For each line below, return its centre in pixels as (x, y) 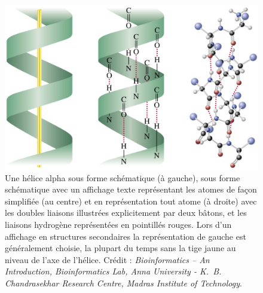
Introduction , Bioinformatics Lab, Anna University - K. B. (113, 271)
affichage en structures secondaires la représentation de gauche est (126, 236)
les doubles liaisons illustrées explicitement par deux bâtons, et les (126, 213)
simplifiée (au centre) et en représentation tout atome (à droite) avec (131, 201)
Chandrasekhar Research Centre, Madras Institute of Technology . (123, 283)
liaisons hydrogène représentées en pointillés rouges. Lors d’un (118, 224)
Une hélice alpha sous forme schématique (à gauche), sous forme (123, 177)
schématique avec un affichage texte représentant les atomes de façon (131, 189)
